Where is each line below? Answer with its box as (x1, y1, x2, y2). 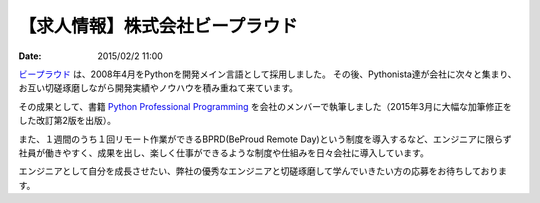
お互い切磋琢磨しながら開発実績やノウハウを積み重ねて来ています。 (18, 82, 299, 94)
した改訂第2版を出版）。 (18, 115, 117, 127)
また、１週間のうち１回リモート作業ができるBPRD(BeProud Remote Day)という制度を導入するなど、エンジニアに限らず (18, 133, 512, 145)
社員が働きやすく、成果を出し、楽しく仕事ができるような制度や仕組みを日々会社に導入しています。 (18, 146, 429, 159)
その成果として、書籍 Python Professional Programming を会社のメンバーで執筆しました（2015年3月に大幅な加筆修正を (18, 100, 512, 112)
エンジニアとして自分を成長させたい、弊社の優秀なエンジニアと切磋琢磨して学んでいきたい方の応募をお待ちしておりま (18, 165, 508, 177)
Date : (18, 50, 42, 62)
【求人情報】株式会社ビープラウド (18, 15, 299, 37)
